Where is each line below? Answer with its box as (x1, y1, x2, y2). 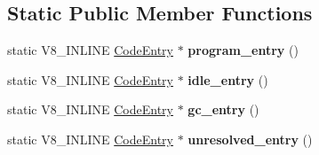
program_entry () (187, 41, 299, 59)
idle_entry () (187, 70, 268, 89)
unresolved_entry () (187, 129, 313, 148)
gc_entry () (187, 100, 259, 119)
